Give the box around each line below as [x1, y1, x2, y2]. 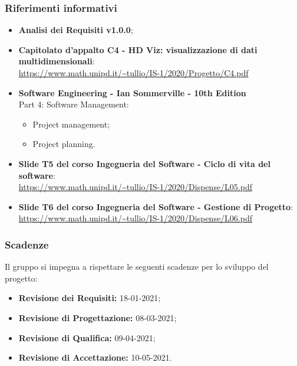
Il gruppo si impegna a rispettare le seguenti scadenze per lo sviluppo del [5, 260, 269, 273]
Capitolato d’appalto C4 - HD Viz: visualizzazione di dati [18, 43, 258, 55]
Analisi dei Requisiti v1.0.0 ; [18, 24, 133, 36]
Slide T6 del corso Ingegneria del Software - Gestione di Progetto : [18, 200, 293, 213]
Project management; [32, 117, 110, 130]
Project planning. [32, 138, 95, 150]
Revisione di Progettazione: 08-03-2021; [18, 311, 177, 323]
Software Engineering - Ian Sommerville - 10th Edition [18, 86, 246, 99]
